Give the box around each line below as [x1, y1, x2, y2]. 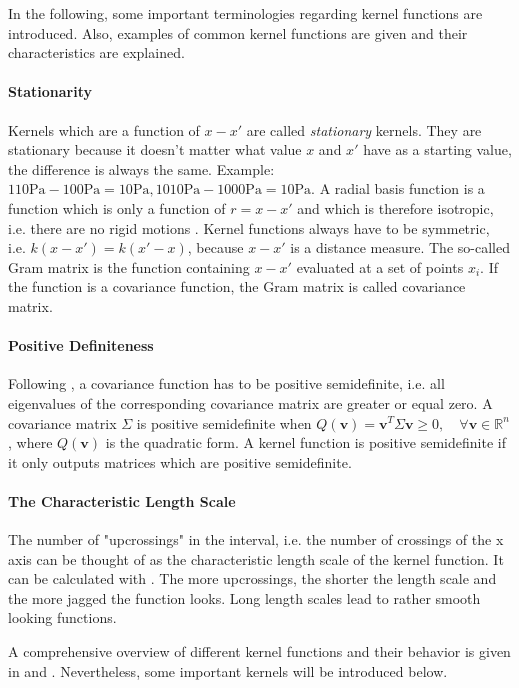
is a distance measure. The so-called [290, 237, 510, 258]
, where [8, 432, 53, 453]
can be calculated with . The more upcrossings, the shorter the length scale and [8, 568, 497, 589]
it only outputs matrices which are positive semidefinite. [8, 451, 352, 472]
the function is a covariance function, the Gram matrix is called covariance [8, 276, 466, 297]
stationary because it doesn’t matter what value [8, 139, 302, 160]
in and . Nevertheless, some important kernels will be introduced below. [8, 660, 448, 681]
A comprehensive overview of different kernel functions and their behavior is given [8, 641, 511, 662]
